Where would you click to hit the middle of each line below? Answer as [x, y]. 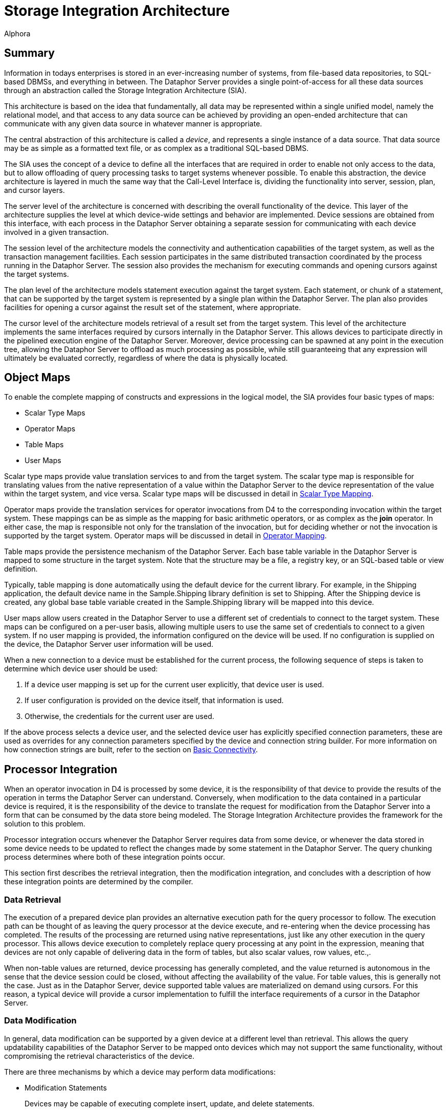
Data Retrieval [33, 899]
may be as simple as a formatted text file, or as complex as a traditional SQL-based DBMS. [156, 148]
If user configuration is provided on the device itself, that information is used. [154, 701]
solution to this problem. [45, 824]
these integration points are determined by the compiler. [99, 882]
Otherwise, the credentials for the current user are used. [119, 716]
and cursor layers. [35, 190]
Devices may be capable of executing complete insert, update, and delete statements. [170, 1103]
